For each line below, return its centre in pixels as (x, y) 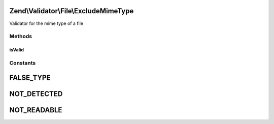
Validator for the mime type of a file (46, 23)
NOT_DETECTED (36, 94)
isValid (17, 50)
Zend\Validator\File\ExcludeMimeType (72, 11)
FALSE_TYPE (30, 78)
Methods (21, 37)
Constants (23, 63)
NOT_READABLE (36, 110)
